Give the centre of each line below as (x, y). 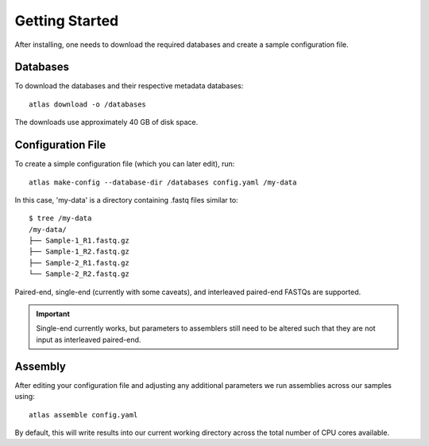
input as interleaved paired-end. (89, 339)
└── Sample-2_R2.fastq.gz (79, 274)
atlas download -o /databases (88, 104)
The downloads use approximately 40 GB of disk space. (106, 122)
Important (53, 314)
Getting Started (67, 21)
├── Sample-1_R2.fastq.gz (79, 252)
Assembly (41, 366)
